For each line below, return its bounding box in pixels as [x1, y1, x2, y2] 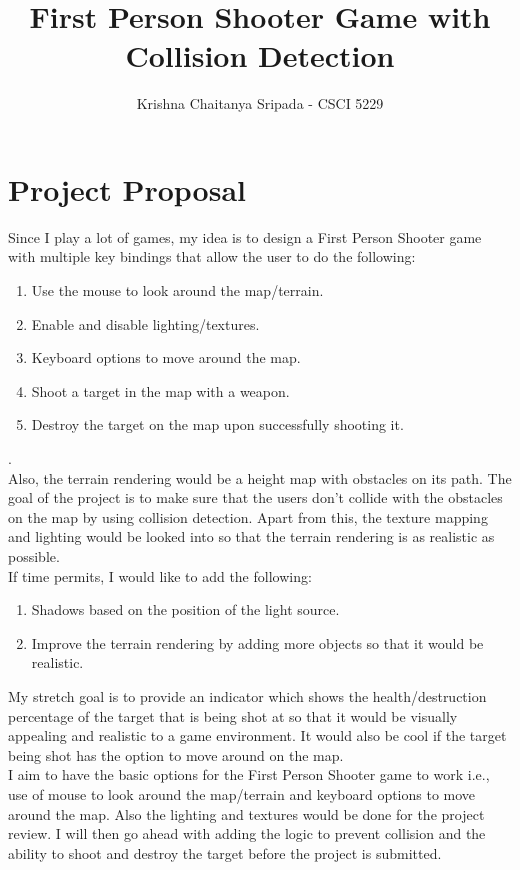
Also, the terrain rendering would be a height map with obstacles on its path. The [8, 467, 512, 488]
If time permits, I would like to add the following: [8, 565, 312, 586]
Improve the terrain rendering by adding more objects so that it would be [31, 632, 484, 653]
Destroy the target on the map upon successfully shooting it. [31, 414, 404, 435]
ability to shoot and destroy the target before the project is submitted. [8, 842, 442, 863]
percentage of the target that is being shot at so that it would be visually [8, 705, 458, 726]
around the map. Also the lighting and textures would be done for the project [8, 803, 485, 824]
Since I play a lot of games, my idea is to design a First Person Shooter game [8, 226, 482, 247]
